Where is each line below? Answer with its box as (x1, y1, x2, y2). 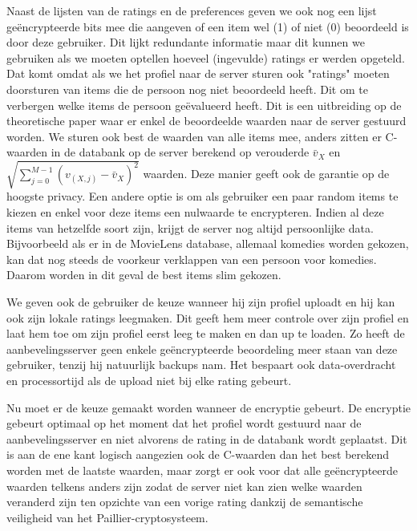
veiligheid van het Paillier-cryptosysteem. (6, 509, 208, 525)
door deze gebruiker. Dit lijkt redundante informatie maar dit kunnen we (6, 34, 365, 51)
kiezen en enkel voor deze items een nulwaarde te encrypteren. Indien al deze (6, 204, 384, 221)
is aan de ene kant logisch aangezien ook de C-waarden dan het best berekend (6, 446, 390, 463)
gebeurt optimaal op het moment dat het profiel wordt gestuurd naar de (6, 415, 362, 432)
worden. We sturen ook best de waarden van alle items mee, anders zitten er (6, 128, 382, 144)
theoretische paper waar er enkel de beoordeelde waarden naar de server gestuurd (6, 112, 407, 129)
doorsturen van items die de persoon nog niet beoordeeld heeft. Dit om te (6, 80, 368, 97)
